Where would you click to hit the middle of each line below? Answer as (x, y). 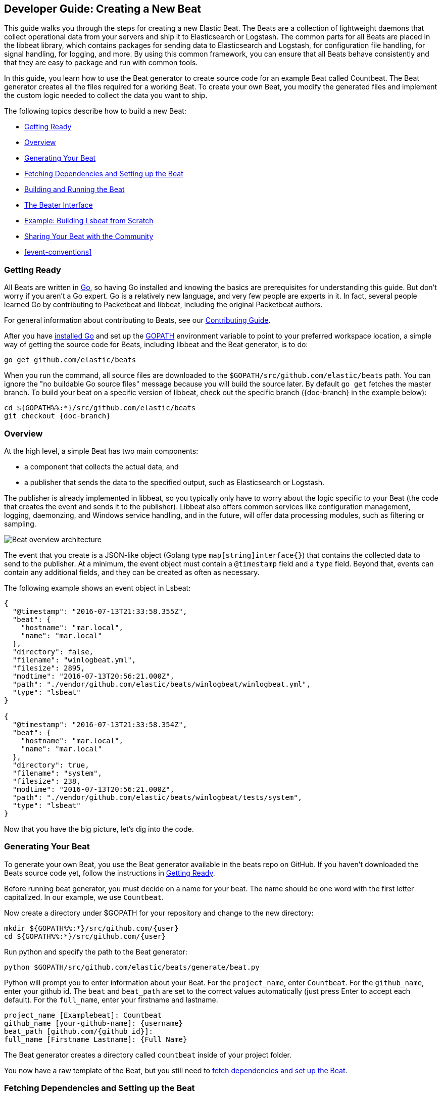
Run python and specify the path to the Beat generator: (96, 951)
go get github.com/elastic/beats (70, 360)
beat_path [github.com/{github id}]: (79, 1031)
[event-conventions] (58, 252)
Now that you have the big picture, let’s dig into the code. (99, 829)
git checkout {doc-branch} (57, 416)
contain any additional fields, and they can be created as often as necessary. (132, 572)
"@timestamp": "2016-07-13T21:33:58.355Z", (100, 611)
